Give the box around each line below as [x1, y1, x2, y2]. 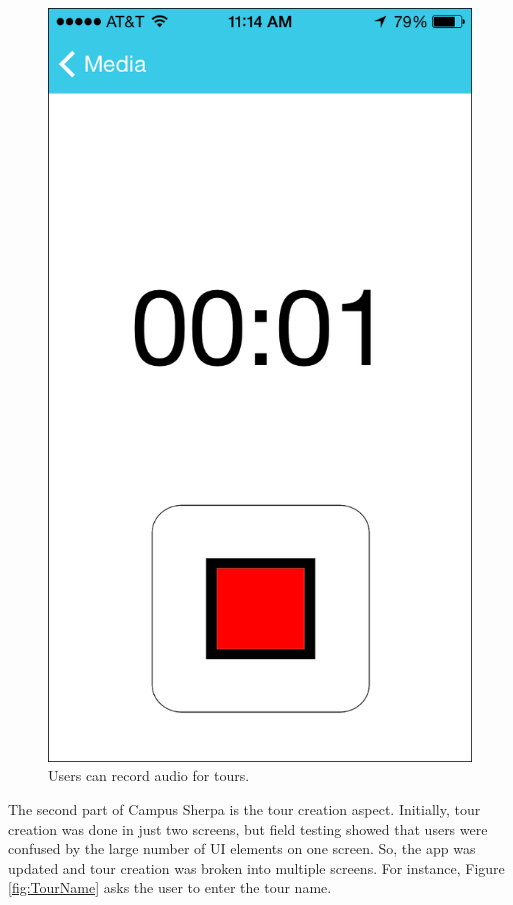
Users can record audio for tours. [48, 765, 250, 786]
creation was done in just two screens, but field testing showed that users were [8, 818, 488, 839]
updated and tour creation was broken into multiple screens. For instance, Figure [8, 857, 505, 878]
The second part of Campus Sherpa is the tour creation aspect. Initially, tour [8, 798, 481, 819]
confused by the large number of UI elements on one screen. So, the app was [8, 838, 476, 859]
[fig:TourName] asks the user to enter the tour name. [8, 877, 332, 898]
